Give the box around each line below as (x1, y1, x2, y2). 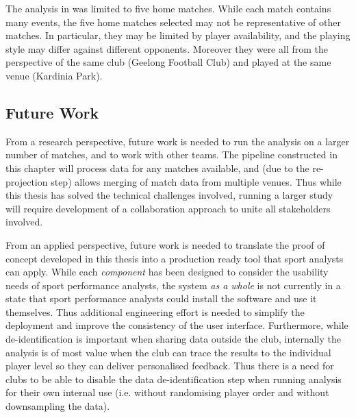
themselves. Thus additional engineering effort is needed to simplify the (5, 304, 305, 319)
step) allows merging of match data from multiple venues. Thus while (51, 174, 342, 188)
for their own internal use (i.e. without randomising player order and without (5, 385, 329, 399)
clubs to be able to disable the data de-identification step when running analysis (5, 371, 342, 386)
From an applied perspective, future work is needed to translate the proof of (5, 237, 325, 251)
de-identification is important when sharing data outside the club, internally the (5, 332, 342, 346)
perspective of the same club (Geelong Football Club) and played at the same (5, 55, 331, 69)
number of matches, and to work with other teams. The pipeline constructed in (5, 147, 338, 162)
